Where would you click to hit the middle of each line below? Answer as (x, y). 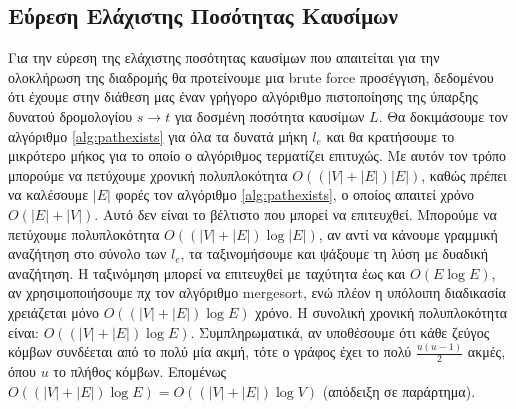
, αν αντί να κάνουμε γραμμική (408, 233)
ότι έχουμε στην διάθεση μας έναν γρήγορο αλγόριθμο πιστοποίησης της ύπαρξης (243, 96)
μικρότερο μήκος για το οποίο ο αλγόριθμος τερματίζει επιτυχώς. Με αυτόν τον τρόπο (257, 155)
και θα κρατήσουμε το (390, 135)
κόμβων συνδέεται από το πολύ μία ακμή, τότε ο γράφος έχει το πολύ (210, 351)
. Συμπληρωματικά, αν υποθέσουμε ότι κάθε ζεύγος (340, 331)
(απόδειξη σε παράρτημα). (399, 390)
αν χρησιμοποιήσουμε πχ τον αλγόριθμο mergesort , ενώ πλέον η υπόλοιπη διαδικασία (257, 292)
